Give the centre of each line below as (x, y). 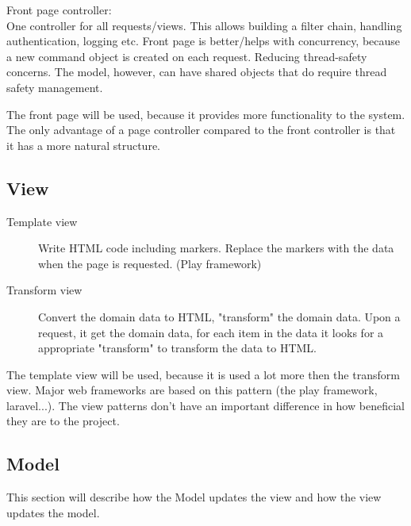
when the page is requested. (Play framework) (150, 263)
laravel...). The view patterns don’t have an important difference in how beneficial (205, 405)
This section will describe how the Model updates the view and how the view (194, 497)
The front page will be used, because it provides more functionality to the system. (206, 114)
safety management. (55, 87)
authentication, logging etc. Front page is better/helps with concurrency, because (204, 41)
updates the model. (53, 512)
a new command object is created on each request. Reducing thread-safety (187, 56)
